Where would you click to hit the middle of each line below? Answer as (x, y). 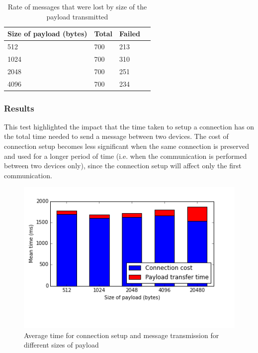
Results (19, 108)
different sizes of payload (61, 345)
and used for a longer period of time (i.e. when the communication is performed (126, 156)
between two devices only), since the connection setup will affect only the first (123, 166)
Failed (130, 34)
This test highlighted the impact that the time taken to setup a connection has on (129, 126)
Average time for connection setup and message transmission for (122, 335)
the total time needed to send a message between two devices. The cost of (116, 136)
